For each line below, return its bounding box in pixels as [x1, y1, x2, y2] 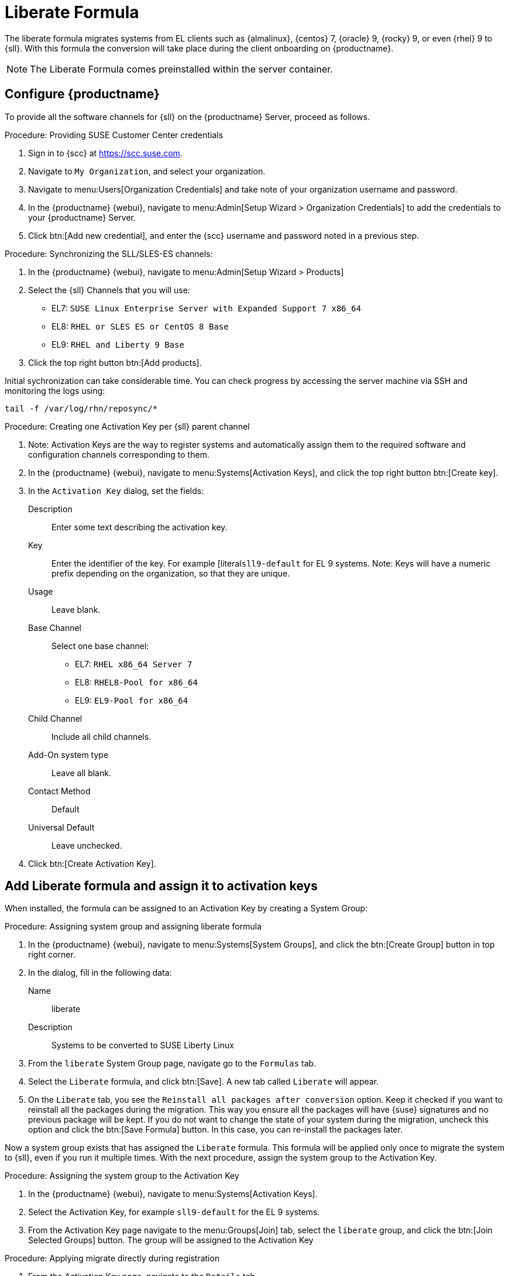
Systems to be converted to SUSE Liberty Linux [51, 1040, 234, 1051]
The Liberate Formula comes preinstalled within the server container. [30, 63, 333, 75]
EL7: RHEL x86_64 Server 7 [75, 658, 192, 669]
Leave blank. [51, 604, 101, 615]
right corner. [28, 949, 75, 960]
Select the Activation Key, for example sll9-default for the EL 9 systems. [28, 1207, 320, 1217]
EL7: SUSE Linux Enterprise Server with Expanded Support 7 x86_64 [51, 303, 362, 313]
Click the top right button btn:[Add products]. [28, 357, 202, 368]
